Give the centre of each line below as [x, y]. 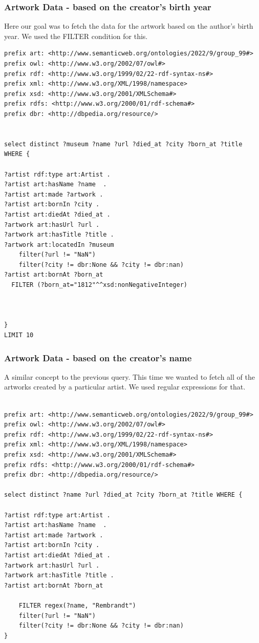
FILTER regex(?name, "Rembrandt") [77, 605]
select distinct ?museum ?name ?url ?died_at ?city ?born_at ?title [123, 144]
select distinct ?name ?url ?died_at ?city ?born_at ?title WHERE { [123, 495]
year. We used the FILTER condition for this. [76, 36]
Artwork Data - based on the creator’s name [98, 357]
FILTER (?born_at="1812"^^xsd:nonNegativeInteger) [99, 285]
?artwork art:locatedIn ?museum [59, 245]
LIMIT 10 [19, 335]
